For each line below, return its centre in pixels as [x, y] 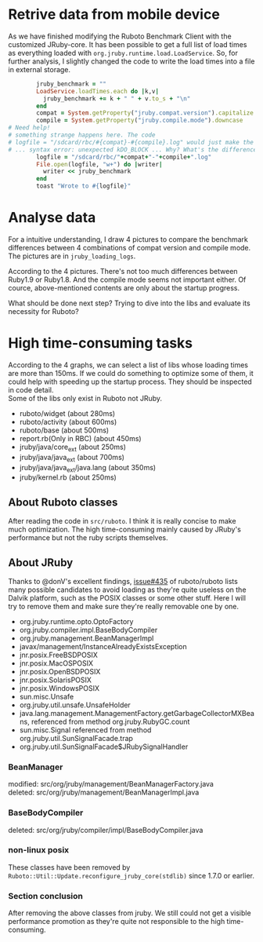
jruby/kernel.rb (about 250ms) [68, 477]
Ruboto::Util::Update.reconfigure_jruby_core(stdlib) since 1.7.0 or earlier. [131, 875]
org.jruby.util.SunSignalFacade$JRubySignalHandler [104, 747]
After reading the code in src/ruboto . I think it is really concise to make [122, 521]
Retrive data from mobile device [114, 15]
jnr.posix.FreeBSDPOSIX [58, 655]
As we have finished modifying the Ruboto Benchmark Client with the [120, 36]
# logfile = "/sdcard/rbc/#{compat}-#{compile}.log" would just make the [131, 142]
